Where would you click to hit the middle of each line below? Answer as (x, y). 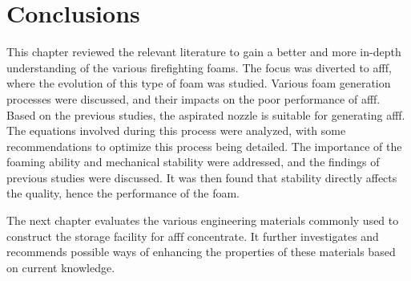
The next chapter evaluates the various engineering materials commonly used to (203, 220)
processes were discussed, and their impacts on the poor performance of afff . (193, 98)
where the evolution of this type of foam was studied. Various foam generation (199, 83)
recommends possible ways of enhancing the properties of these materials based (201, 252)
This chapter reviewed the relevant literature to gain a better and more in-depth (204, 52)
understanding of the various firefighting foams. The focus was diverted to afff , (199, 67)
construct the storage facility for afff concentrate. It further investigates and (193, 236)
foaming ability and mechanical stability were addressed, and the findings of (193, 162)
